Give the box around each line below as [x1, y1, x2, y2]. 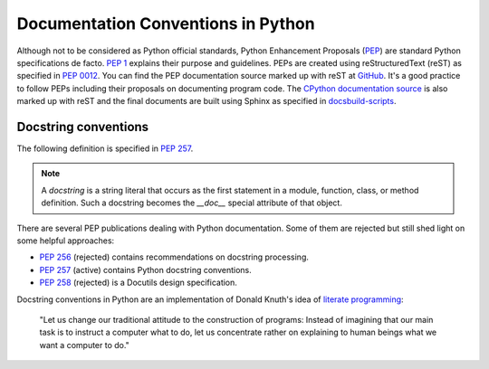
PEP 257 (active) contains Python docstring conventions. [39, 264, 253, 275]
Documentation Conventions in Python [16, 14, 316, 33]
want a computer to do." [39, 339, 130, 350]
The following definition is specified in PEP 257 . [16, 143, 194, 154]
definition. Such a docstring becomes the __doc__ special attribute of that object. [41, 197, 343, 208]
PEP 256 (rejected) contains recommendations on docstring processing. [39, 251, 310, 262]
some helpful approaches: [16, 235, 115, 246]
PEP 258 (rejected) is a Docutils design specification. [39, 277, 237, 289]
